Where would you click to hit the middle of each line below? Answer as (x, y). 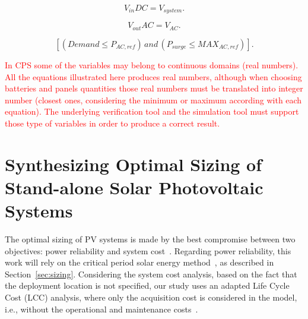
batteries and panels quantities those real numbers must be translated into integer (154, 88)
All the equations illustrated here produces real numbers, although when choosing (153, 76)
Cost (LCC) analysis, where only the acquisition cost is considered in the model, (151, 297)
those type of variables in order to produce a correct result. (112, 123)
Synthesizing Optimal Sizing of (134, 164)
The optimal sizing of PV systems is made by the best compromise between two (150, 239)
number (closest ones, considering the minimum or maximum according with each (153, 100)
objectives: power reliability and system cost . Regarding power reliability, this (148, 250)
